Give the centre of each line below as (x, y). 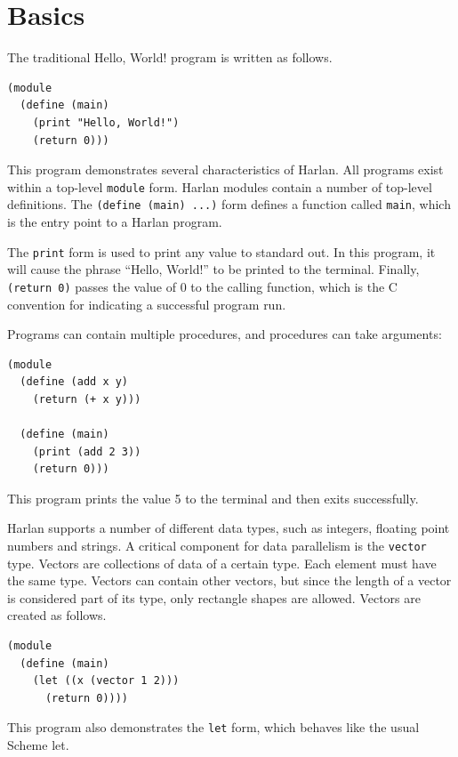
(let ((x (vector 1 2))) (106, 681)
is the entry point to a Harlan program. (115, 221)
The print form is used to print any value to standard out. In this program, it (221, 251)
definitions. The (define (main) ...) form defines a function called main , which (229, 204)
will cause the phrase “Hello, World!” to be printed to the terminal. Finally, (213, 269)
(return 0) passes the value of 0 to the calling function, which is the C (202, 286)
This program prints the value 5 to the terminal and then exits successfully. (213, 498)
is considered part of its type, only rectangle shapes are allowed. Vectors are (214, 597)
